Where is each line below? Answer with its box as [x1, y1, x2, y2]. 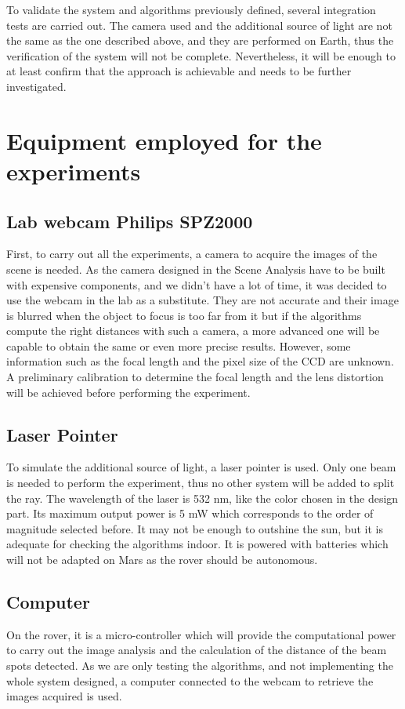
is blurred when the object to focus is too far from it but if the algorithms [6, 307, 362, 323]
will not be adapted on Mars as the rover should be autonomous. [6, 551, 318, 568]
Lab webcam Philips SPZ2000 [6, 209, 253, 233]
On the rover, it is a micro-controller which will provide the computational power [6, 626, 396, 642]
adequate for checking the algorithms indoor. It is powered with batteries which [6, 536, 389, 552]
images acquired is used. [6, 688, 122, 704]
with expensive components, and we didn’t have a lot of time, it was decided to [6, 276, 387, 293]
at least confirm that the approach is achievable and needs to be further [6, 63, 352, 79]
